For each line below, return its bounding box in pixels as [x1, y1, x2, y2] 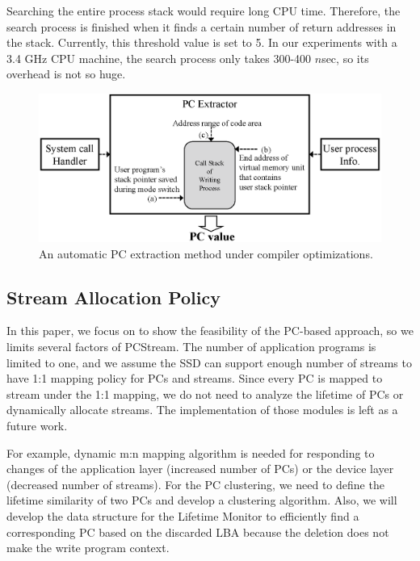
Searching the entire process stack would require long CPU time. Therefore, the [6, 2, 401, 19]
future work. [6, 417, 68, 433]
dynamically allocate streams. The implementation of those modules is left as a [6, 401, 398, 418]
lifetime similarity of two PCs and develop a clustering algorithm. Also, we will [6, 492, 397, 509]
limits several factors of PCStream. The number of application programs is [6, 337, 376, 354]
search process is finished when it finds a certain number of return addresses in [6, 18, 397, 35]
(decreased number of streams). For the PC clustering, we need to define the [6, 475, 384, 492]
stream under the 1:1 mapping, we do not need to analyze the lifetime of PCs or [6, 385, 404, 402]
